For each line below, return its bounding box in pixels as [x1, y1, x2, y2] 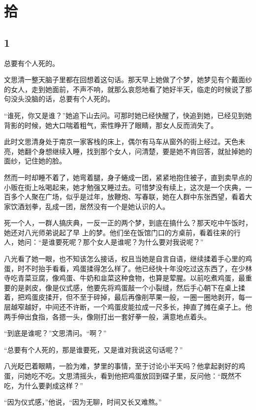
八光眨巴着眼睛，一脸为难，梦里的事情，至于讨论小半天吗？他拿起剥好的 [4, 361, 238, 371]
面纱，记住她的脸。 [4, 156, 66, 166]
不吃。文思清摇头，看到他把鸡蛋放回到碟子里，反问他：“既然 [38, 371, 235, 381]
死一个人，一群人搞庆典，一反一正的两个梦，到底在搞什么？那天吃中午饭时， [4, 218, 252, 228]
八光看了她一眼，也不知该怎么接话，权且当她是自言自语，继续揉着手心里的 [4, 253, 245, 264]
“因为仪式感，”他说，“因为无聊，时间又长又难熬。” [4, 397, 162, 407]
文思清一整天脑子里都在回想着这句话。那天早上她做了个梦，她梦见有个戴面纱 [4, 74, 252, 85]
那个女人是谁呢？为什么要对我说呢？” [83, 237, 204, 247]
